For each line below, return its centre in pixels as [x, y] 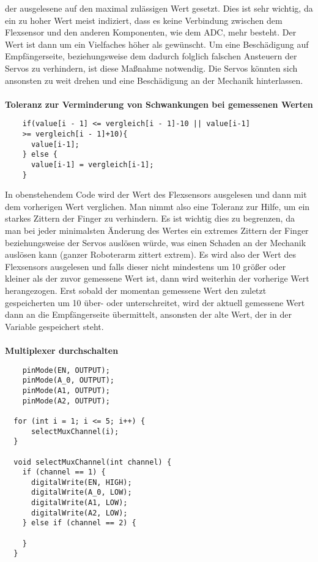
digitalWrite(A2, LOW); [79, 513]
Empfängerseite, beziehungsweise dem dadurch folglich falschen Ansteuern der [151, 56]
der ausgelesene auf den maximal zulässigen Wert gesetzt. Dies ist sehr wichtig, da [159, 8]
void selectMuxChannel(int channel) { [93, 462]
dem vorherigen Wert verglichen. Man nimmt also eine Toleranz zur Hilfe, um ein [157, 206]
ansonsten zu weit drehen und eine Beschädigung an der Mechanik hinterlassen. [154, 80]
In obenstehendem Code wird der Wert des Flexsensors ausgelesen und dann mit [156, 194]
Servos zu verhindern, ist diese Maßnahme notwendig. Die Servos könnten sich [151, 68]
